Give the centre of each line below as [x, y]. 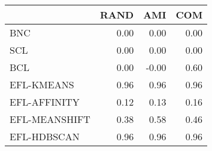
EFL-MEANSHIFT [50, 119]
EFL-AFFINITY [45, 102]
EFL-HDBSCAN [45, 136]
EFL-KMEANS [42, 84]
